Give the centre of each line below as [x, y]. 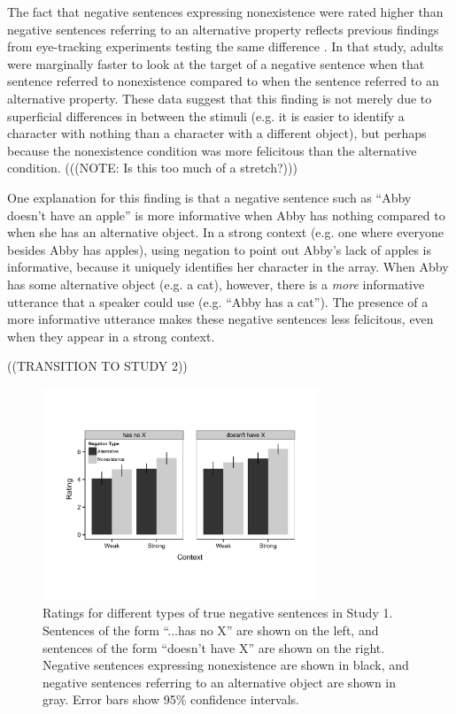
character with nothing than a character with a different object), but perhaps [217, 133]
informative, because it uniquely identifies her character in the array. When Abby [228, 267]
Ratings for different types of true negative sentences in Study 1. [218, 613]
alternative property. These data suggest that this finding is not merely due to [220, 98]
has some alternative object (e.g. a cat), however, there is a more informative [216, 284]
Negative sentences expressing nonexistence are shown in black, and [226, 665]
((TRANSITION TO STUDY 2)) [97, 366]
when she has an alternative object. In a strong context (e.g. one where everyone [226, 232]
